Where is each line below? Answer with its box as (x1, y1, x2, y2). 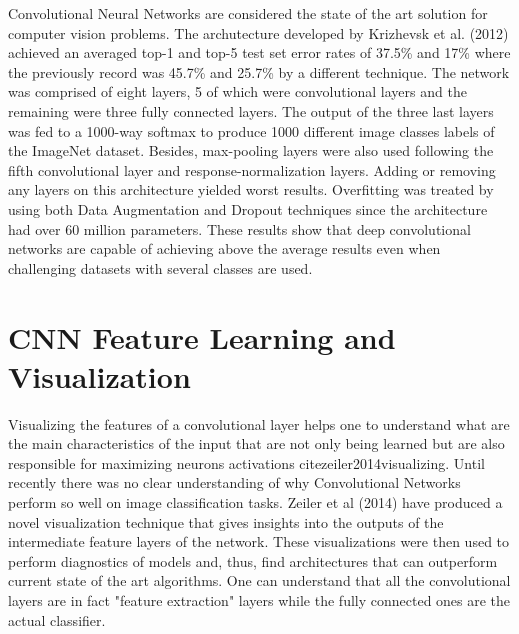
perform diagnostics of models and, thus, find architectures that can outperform (8, 550, 498, 571)
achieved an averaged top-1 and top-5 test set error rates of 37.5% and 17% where (8, 42, 511, 63)
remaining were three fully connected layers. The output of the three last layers (8, 100, 494, 121)
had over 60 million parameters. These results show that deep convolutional (8, 218, 471, 239)
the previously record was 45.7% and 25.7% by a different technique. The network (8, 61, 510, 82)
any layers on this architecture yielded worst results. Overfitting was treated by (8, 179, 494, 200)
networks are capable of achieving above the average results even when (8, 238, 441, 259)
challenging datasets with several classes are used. (8, 257, 313, 278)
